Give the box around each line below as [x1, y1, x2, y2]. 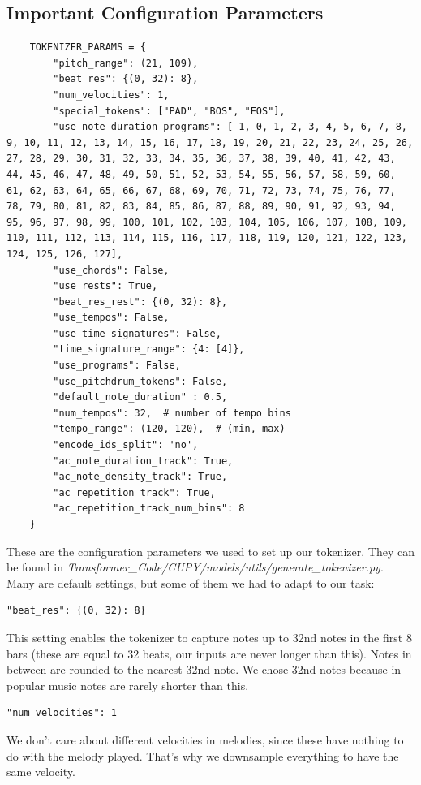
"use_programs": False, [53, 360, 181, 372]
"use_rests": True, [53, 280, 158, 292]
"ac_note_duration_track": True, [53, 455, 234, 467]
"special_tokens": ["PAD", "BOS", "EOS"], [53, 105, 286, 117]
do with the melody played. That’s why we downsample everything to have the [6, 747, 399, 764]
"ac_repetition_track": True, [53, 486, 216, 498]
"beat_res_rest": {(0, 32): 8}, [53, 295, 228, 308]
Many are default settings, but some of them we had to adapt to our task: [6, 574, 375, 591]
